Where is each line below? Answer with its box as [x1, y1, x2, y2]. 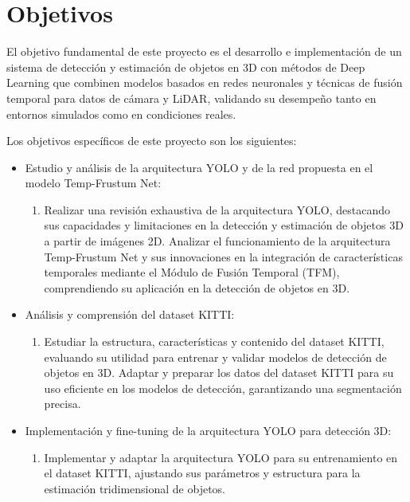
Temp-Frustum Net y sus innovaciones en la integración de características [44, 248, 403, 265]
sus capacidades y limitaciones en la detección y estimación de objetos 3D [44, 217, 404, 233]
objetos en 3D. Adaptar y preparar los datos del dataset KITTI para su [44, 364, 394, 381]
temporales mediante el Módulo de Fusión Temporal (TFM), [44, 264, 340, 280]
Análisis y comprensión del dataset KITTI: [25, 306, 235, 323]
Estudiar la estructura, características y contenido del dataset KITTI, [44, 333, 385, 350]
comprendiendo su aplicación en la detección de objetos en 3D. [44, 279, 350, 296]
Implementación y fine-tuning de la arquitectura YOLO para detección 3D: [25, 422, 392, 438]
